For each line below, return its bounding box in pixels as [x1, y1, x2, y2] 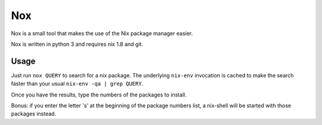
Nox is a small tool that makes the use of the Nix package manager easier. [11, 30, 193, 37]
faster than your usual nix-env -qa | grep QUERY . [11, 80, 143, 87]
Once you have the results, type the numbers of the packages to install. [11, 91, 187, 98]
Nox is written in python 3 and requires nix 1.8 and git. [11, 40, 143, 48]
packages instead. [11, 110, 57, 117]
